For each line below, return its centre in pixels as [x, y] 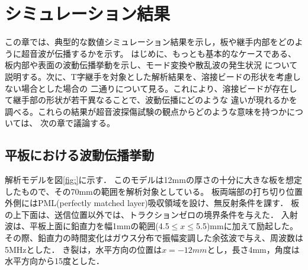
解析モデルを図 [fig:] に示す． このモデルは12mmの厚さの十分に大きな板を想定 [153, 180]
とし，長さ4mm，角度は [253, 249]
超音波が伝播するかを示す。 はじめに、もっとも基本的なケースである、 [158, 53]
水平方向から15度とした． [54, 261]
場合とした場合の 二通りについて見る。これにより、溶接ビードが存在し [159, 88]
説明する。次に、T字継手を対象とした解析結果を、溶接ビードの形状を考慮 [149, 76]
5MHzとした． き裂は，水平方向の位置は [84, 249]
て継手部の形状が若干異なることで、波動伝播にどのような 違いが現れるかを [151, 100]
